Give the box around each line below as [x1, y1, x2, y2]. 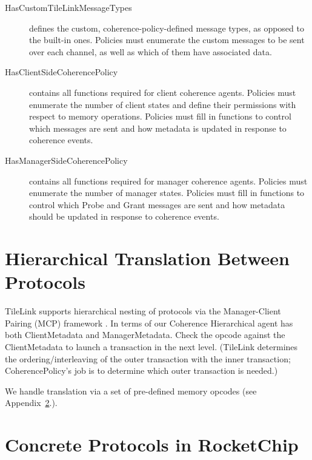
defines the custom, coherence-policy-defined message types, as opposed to [29, 21, 304, 34]
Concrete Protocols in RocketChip [5, 432, 299, 457]
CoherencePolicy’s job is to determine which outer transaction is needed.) [5, 364, 278, 377]
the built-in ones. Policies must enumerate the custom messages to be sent [29, 33, 305, 46]
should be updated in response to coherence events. [29, 210, 219, 223]
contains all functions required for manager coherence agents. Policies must [29, 174, 308, 187]
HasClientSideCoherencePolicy [5, 66, 118, 78]
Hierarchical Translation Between [5, 246, 290, 271]
